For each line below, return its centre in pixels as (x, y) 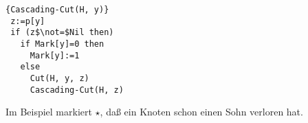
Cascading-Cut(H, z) (77, 90)
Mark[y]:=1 (55, 55)
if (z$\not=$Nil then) (62, 33)
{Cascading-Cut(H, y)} (57, 10)
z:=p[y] (28, 21)
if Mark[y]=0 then (62, 44)
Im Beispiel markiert (49, 112)
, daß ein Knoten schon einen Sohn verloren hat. (201, 112)
